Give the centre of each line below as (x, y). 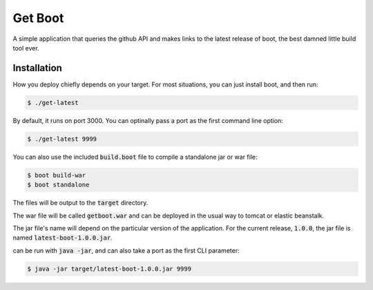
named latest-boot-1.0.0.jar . (63, 238)
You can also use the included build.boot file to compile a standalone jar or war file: (135, 157)
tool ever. (26, 48)
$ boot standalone (58, 185)
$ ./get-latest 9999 (62, 139)
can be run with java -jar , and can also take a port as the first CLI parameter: (126, 250)
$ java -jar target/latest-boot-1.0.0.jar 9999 (109, 269)
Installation (37, 68)
